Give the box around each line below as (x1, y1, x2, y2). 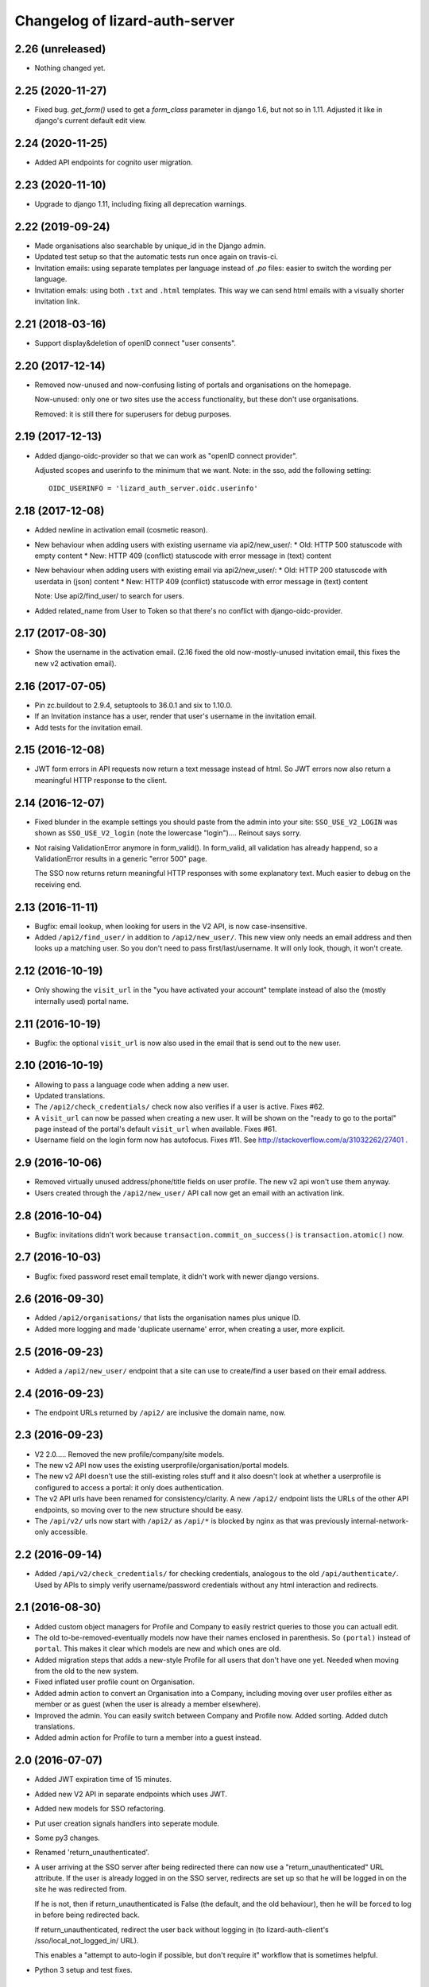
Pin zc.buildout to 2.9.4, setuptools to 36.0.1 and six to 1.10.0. (34, 700, 233, 710)
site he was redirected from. (34, 1884, 127, 1894)
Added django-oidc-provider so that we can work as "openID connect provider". (34, 451, 298, 460)
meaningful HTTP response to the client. (34, 775, 167, 784)
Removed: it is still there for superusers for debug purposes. (34, 409, 232, 419)
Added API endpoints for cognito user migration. (34, 157, 194, 167)
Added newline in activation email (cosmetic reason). (34, 525, 208, 535)
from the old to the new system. (34, 1666, 139, 1676)
